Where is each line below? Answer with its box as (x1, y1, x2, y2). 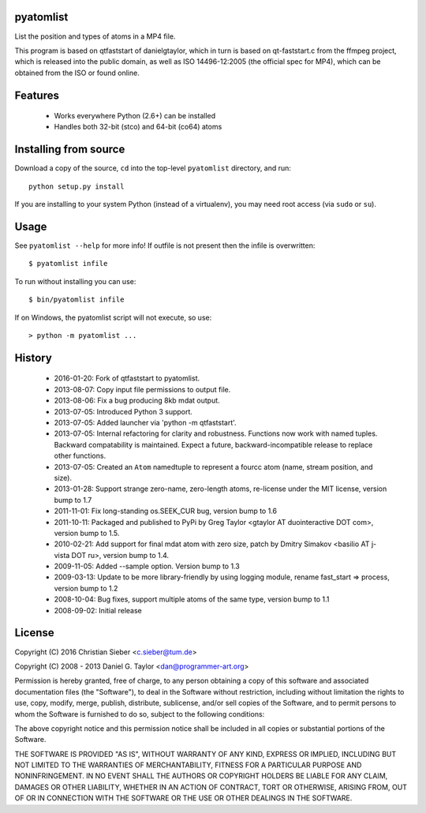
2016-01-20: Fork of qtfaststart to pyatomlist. (54, 373, 200, 383)
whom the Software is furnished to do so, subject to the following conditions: (14, 709, 265, 718)
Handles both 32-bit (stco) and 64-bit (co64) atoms (54, 122, 222, 132)
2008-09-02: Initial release (54, 605, 142, 615)
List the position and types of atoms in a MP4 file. (14, 32, 176, 41)
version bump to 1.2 (54, 583, 118, 593)
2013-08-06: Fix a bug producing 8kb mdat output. (54, 395, 220, 406)
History (14, 351, 53, 365)
